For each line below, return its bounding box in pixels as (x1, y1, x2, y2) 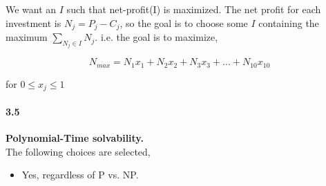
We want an (6, 2, 57, 16)
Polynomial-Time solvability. (6, 131, 144, 145)
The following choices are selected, (6, 144, 151, 158)
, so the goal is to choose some (119, 15, 248, 30)
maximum (6, 30, 48, 44)
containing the (258, 15, 319, 30)
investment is (6, 15, 61, 30)
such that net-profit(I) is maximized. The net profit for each (66, 2, 321, 16)
